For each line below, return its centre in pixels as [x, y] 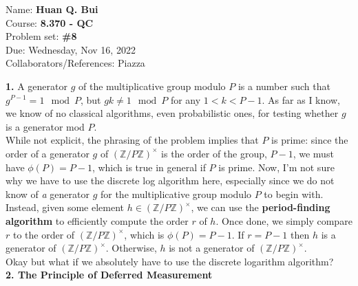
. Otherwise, [131, 248]
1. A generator [36, 86]
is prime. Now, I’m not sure [276, 167]
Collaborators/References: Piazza [75, 63]
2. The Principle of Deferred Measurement [109, 275]
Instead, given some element [65, 207]
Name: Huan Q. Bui [52, 9]
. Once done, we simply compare [284, 220]
